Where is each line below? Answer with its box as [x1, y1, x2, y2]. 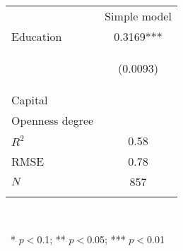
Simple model [105, 8, 172, 24]
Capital [11, 92, 48, 108]
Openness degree [11, 112, 94, 128]
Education [11, 28, 62, 44]
